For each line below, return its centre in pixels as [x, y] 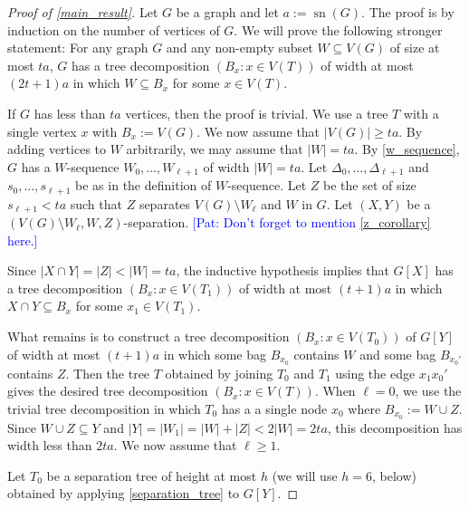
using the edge [375, 373]
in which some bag [215, 354]
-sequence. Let [267, 185]
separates [165, 203]
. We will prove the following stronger [338, 29]
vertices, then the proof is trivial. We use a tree [257, 113]
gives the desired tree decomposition [108, 391]
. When [335, 391]
